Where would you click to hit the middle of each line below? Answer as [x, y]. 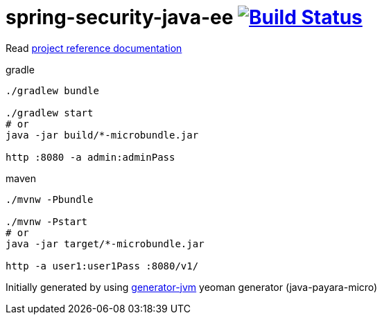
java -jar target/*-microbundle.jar [105, 243]
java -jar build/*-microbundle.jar [102, 135]
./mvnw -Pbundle [50, 199]
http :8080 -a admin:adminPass [90, 157]
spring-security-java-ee [120, 17]
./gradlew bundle [52, 90]
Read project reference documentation [94, 48]
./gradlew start [50, 113]
